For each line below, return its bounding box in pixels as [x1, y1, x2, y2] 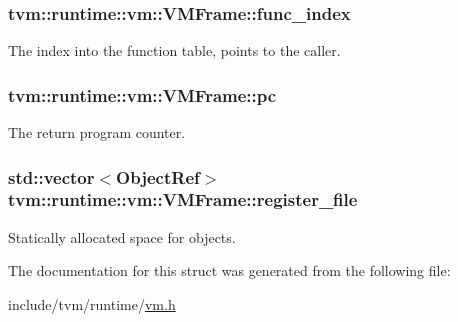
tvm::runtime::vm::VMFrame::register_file [8, 187, 358, 212]
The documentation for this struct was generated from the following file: [8, 260, 451, 281]
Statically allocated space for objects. [8, 226, 236, 247]
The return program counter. [8, 122, 186, 143]
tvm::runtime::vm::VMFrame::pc [8, 82, 277, 107]
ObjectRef [116, 164, 200, 189]
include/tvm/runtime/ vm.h [8, 293, 176, 314]
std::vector [8, 164, 95, 189]
